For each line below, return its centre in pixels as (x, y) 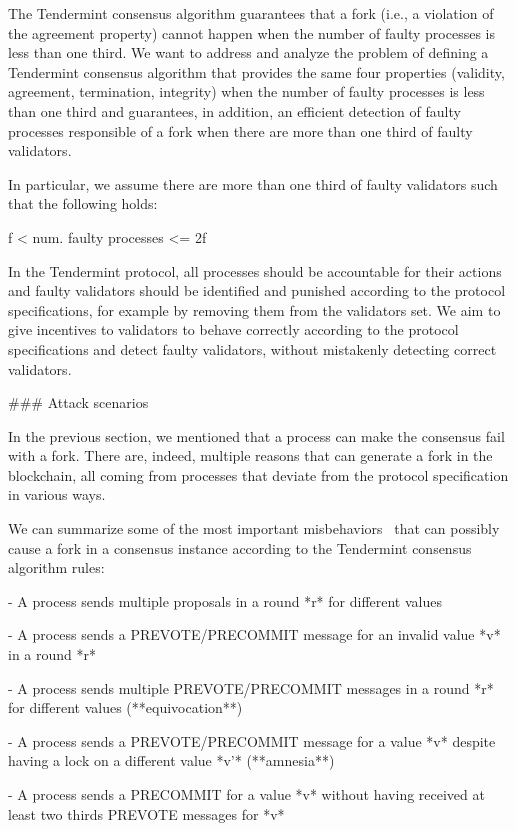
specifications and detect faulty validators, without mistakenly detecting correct (252, 348)
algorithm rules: (56, 567)
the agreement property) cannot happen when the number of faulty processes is (252, 32)
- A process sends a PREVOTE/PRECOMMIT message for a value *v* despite (252, 740)
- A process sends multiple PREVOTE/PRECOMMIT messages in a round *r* (251, 687)
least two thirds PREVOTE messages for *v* (146, 813)
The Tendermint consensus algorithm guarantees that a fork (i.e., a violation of (251, 13)
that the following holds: (83, 203)
